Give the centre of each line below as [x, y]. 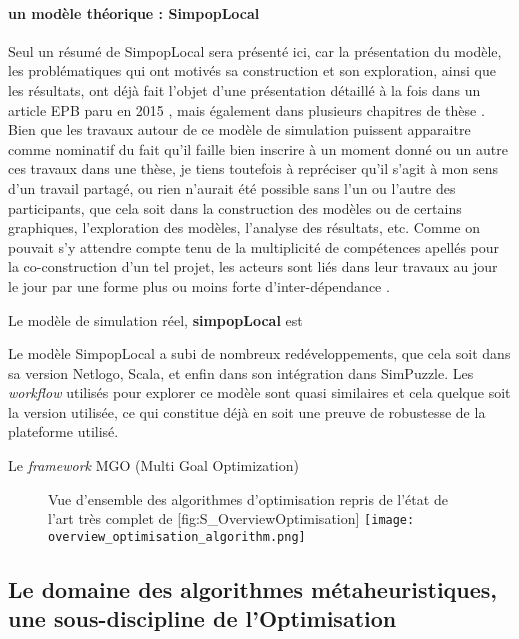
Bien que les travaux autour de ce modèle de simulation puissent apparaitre [239, 129]
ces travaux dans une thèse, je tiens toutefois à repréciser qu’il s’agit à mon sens [253, 168]
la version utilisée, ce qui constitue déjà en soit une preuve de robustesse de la [247, 411]
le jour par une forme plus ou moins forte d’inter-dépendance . [199, 285]
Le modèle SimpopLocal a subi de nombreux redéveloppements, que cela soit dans [259, 353]
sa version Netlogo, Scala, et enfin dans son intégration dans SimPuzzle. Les [241, 372]
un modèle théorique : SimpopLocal [134, 12]
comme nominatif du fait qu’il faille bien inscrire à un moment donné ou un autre [258, 148]
